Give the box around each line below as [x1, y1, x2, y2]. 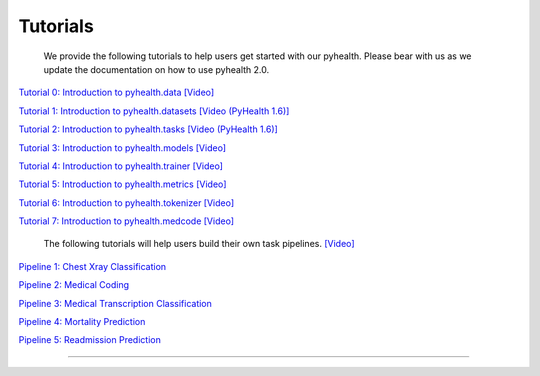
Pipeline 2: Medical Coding [18, 279, 130, 291]
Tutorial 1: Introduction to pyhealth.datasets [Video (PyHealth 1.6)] [18, 105, 290, 117]
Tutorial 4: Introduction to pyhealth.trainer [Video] [18, 160, 224, 172]
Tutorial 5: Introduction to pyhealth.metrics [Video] [18, 178, 227, 190]
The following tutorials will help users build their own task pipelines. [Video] [43, 238, 355, 250]
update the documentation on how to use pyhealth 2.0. [43, 63, 270, 75]
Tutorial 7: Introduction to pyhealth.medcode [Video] [18, 215, 235, 227]
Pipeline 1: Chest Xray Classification [18, 260, 167, 272]
